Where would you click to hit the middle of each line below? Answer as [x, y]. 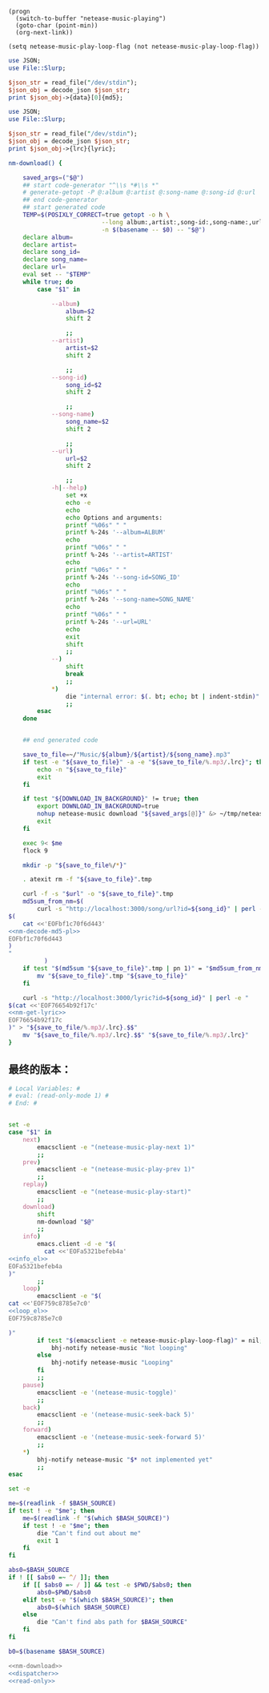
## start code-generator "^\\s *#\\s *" [91, 185]
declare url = [44, 267]
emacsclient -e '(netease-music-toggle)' [107, 1393]
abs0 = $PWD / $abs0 [64, 1592]
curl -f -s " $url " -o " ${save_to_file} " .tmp [98, 894]
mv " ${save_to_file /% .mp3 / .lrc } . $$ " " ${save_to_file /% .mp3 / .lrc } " [136, 1035]
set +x [76, 495]
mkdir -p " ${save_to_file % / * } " [75, 865]
